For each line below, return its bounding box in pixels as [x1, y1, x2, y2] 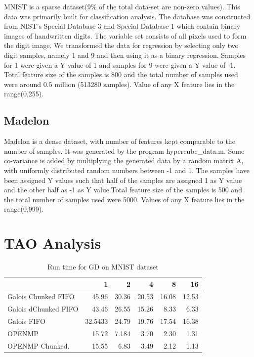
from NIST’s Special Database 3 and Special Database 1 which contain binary [4, 21, 241, 31]
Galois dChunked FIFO [7, 304, 79, 314]
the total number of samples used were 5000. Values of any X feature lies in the [4, 194, 245, 204]
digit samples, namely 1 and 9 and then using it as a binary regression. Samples [4, 49, 246, 60]
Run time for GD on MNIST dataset [47, 262, 159, 272]
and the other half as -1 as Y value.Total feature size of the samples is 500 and [4, 184, 242, 195]
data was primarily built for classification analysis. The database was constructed [4, 11, 251, 21]
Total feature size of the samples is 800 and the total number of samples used [4, 69, 238, 80]
